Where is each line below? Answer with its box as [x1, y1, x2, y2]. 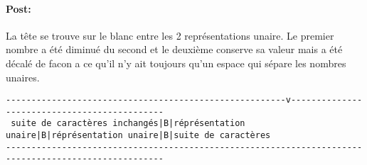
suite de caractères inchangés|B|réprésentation [11, 118, 245, 129]
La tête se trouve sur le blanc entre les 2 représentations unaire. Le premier [6, 28, 334, 42]
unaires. [6, 69, 40, 84]
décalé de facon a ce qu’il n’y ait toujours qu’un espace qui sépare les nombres [6, 55, 346, 70]
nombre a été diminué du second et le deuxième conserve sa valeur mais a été [6, 42, 343, 57]
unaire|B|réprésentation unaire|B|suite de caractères [6, 130, 271, 141]
